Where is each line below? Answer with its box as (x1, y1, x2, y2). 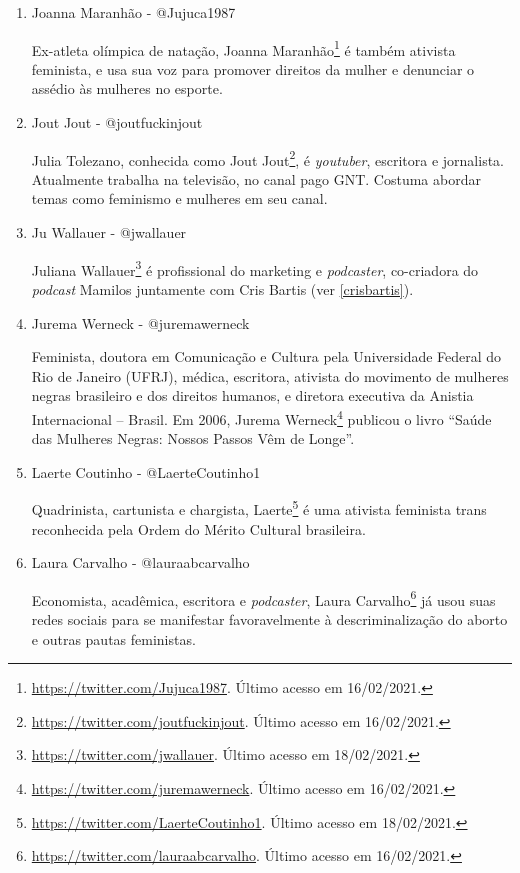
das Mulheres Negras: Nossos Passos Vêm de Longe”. (31, 428, 355, 449)
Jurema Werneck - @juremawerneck (31, 312, 250, 333)
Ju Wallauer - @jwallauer (31, 222, 187, 243)
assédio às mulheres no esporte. (31, 78, 223, 99)
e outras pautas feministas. (31, 628, 196, 649)
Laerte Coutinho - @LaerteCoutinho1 (31, 461, 261, 482)
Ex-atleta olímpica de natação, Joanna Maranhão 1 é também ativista (31, 36, 456, 60)
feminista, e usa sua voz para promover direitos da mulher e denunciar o (31, 58, 475, 79)
